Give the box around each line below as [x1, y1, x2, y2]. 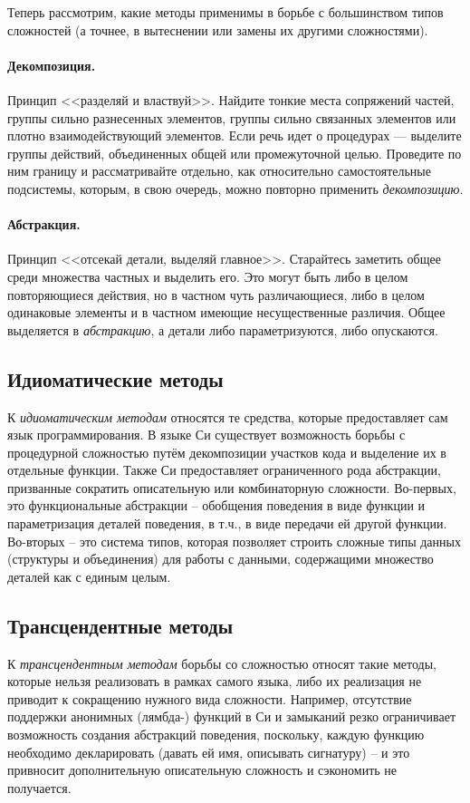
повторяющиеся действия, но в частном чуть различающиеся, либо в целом [7, 285, 425, 304]
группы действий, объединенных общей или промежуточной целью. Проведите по [7, 143, 462, 162]
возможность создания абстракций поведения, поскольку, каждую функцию [7, 725, 425, 744]
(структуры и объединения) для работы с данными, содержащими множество [7, 549, 434, 568]
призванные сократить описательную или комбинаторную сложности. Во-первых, [7, 478, 456, 497]
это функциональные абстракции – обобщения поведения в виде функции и [7, 496, 426, 515]
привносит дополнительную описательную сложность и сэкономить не [7, 760, 398, 779]
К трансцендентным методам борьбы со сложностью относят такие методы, [7, 653, 436, 672]
